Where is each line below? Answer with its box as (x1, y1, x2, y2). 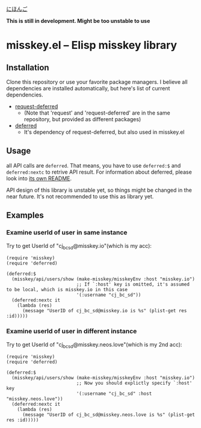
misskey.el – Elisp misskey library (6, 39, 178, 52)
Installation (6, 62, 49, 72)
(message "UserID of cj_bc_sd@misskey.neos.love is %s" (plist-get (22, 412, 196, 418)
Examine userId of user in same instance (6, 228, 128, 237)
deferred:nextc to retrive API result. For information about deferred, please (6, 168, 193, 175)
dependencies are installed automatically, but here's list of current (6, 85, 170, 92)
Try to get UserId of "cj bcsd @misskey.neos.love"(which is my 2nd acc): (6, 341, 182, 350)
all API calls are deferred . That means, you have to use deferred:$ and (6, 162, 181, 169)
